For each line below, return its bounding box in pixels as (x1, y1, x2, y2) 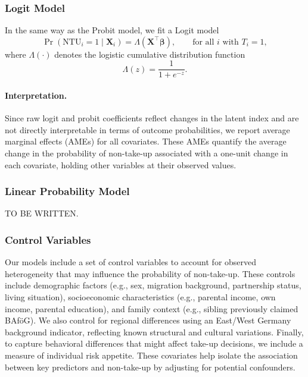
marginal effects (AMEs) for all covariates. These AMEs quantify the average (5, 135, 287, 147)
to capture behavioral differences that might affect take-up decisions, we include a (5, 337, 303, 350)
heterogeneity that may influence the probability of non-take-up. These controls (5, 267, 295, 279)
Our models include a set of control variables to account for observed (5, 256, 257, 268)
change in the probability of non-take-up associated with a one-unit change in (5, 147, 288, 159)
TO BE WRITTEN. (5, 207, 79, 219)
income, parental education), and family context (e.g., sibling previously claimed (5, 302, 298, 315)
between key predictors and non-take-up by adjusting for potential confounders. (5, 360, 295, 373)
